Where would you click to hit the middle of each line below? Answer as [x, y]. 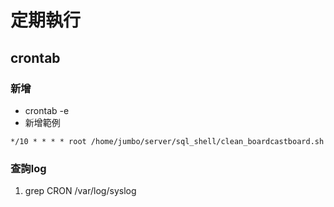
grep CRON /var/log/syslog [80, 191]
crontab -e [47, 110]
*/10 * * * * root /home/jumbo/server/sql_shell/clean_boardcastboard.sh [167, 141]
